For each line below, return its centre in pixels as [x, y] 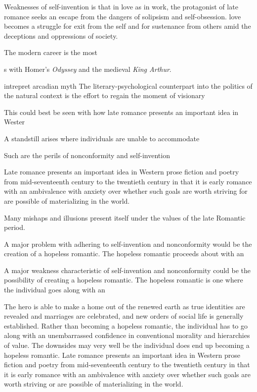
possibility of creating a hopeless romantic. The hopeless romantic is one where [124, 280]
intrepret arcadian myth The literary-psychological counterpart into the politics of [128, 85]
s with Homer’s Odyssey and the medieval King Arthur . [88, 69]
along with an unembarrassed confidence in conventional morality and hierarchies [127, 335]
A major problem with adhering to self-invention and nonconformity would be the [128, 244]
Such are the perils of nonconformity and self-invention [87, 155]
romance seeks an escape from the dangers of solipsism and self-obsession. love [123, 16]
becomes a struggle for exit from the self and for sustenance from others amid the [128, 26]
